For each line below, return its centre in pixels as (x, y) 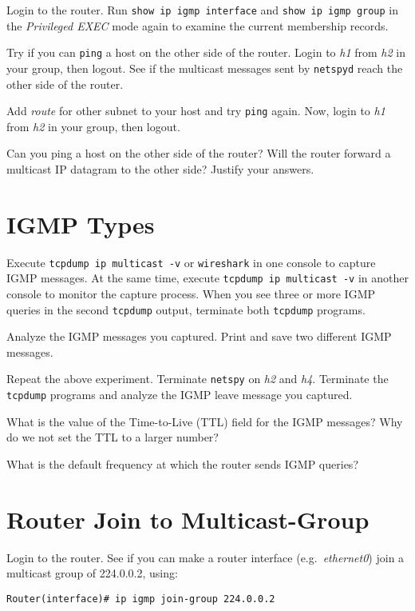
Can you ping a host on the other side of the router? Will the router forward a (199, 153)
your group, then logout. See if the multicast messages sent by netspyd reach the (205, 68)
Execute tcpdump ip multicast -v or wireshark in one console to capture (191, 262)
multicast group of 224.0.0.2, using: (92, 573)
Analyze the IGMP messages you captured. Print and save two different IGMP (199, 336)
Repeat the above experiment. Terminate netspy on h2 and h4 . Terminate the (198, 379)
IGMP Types (81, 224)
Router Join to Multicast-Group (188, 519)
